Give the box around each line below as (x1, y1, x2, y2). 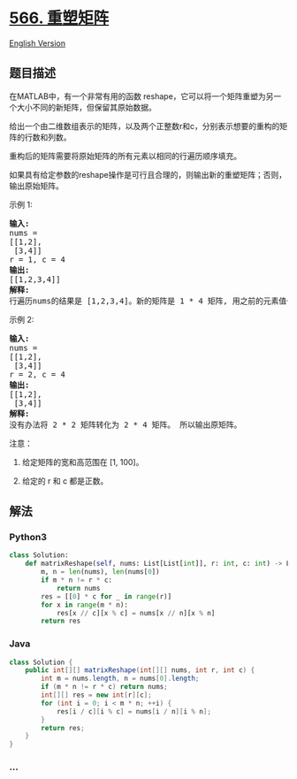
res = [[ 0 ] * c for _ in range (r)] (41, 592, 172, 601)
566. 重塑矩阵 (9, 8, 110, 28)
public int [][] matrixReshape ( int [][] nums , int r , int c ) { (25, 666, 255, 675)
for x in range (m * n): (41, 600, 128, 609)
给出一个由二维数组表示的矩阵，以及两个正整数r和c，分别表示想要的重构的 (9, 120, 280, 131)
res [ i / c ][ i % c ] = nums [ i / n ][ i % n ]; (56, 706, 212, 716)
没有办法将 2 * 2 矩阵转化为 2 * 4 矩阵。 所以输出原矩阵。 (9, 419, 242, 430)
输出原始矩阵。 (9, 180, 64, 191)
